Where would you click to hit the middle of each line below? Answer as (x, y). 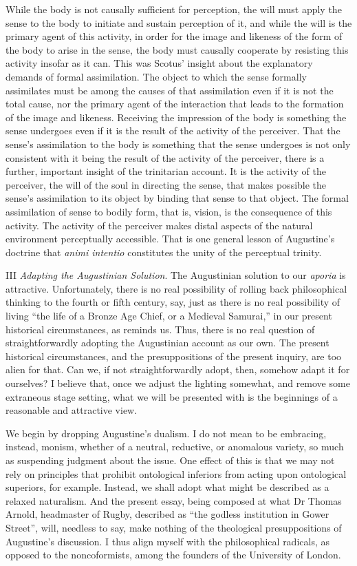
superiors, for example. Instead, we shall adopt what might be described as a (167, 487)
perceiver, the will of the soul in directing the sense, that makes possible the (166, 184)
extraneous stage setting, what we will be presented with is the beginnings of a (172, 396)
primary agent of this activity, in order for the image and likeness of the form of (174, 36)
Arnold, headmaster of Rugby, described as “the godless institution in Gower (167, 514)
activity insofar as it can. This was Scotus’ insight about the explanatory (159, 63)
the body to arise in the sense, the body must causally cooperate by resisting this (177, 49)
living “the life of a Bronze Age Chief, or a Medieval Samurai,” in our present (169, 316)
